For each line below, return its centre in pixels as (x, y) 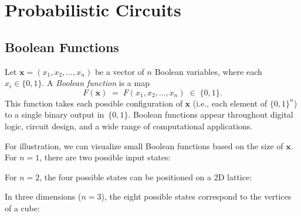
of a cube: (22, 208)
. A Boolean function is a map (96, 83)
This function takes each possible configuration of (94, 103)
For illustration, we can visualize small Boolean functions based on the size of (144, 145)
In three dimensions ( (43, 196)
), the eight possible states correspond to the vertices (196, 196)
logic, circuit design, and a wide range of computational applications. (129, 126)
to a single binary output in (55, 114)
